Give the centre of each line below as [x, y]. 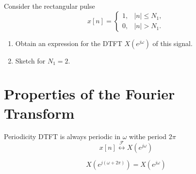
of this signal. [172, 43]
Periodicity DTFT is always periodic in [62, 136]
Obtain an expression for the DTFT [69, 43]
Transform [39, 113]
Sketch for [30, 60]
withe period [148, 136]
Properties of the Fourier [90, 94]
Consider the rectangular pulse [49, 6]
